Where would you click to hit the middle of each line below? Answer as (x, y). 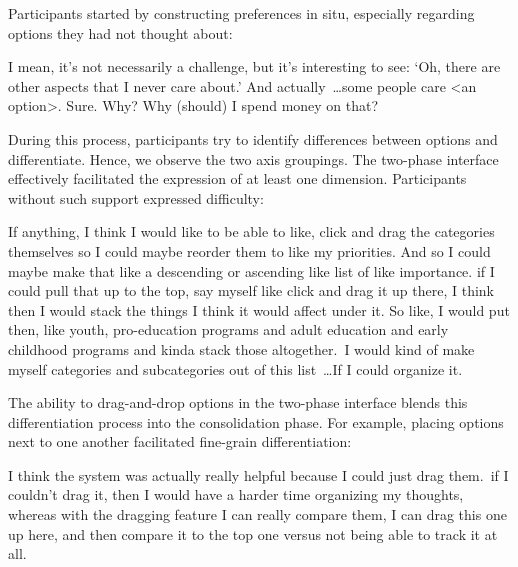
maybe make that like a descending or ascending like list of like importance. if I (251, 270)
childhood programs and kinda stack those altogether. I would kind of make (241, 348)
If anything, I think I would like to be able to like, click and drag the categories (251, 231)
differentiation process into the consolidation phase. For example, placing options (256, 421)
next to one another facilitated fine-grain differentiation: (180, 441)
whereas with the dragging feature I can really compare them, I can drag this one (257, 514)
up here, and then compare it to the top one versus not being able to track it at (253, 533)
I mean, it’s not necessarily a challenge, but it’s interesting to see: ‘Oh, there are (254, 66)
